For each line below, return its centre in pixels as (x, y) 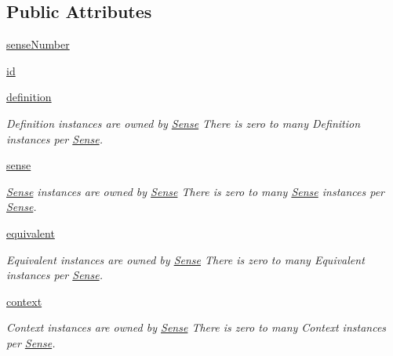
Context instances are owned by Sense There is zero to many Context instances (196, 327)
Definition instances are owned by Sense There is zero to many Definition (184, 123)
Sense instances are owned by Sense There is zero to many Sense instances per (196, 191)
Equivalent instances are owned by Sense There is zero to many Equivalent (186, 259)
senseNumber (38, 44)
